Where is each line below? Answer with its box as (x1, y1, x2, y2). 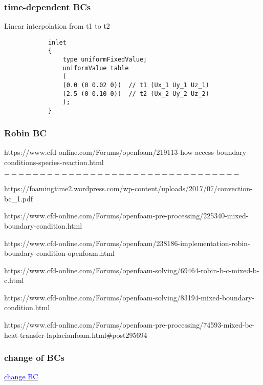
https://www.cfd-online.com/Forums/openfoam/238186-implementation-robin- (4, 237, 250, 248)
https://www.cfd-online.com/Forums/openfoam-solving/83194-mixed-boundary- (4, 292, 255, 302)
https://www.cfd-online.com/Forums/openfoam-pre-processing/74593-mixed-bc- (4, 319, 255, 330)
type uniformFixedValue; (62, 56, 147, 64)
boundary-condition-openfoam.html (4, 248, 115, 258)
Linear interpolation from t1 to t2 (4, 21, 110, 31)
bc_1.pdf (4, 193, 33, 204)
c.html (4, 275, 24, 286)
